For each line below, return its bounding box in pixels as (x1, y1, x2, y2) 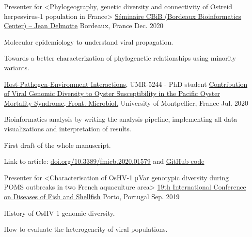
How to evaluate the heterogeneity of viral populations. (4, 224, 168, 234)
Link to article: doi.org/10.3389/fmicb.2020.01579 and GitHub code (4, 156, 205, 166)
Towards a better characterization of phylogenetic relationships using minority (4, 53, 236, 63)
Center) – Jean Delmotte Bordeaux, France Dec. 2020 (4, 20, 163, 31)
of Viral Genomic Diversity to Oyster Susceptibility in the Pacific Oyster (4, 88, 220, 98)
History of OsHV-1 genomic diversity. (4, 207, 115, 218)
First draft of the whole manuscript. (4, 140, 111, 150)
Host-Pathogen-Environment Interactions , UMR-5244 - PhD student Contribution (4, 79, 248, 89)
